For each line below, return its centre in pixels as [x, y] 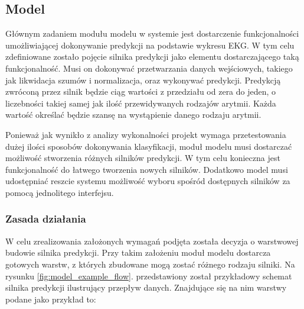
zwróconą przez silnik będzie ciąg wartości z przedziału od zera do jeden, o [141, 91]
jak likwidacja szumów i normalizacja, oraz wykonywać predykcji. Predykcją [143, 80]
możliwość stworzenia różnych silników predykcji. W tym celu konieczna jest [143, 158]
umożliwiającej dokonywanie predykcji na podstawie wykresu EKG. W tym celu [150, 45]
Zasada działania [46, 219]
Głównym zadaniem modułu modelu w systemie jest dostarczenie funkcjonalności [152, 33]
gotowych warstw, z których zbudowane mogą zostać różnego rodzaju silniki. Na [150, 264]
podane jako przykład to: [51, 299]
